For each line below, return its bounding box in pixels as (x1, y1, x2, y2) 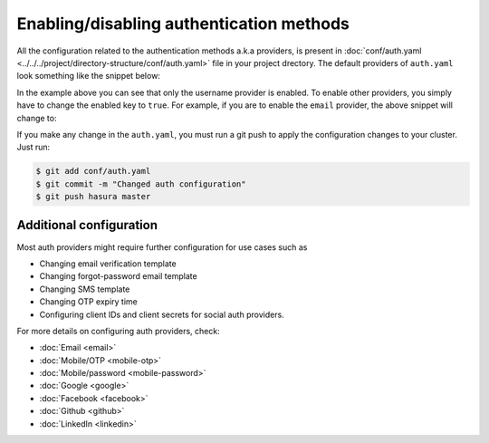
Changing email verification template (39, 258, 177, 269)
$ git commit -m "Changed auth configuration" (35, 178, 246, 189)
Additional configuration (16, 217, 158, 233)
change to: (16, 112, 57, 123)
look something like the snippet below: (16, 71, 160, 82)
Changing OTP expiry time (39, 296, 138, 307)
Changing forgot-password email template (39, 271, 198, 282)
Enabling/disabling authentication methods (16, 14, 350, 34)
